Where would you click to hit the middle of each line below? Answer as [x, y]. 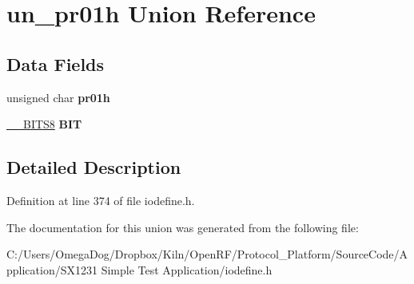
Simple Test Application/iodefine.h [187, 269]
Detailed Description [94, 167]
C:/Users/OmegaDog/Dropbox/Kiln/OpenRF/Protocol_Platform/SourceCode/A [207, 254]
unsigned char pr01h [58, 97]
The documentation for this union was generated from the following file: [183, 227]
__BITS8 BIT [44, 124]
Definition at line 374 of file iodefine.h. [101, 200]
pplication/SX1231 [52, 269]
